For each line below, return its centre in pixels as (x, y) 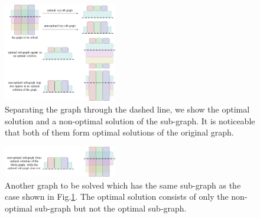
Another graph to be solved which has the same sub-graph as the (123, 185)
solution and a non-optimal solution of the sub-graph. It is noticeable (130, 120)
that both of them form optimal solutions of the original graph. (119, 132)
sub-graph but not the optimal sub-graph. (111, 208)
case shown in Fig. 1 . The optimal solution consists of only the (117, 196)
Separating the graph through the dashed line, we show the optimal (127, 109)
